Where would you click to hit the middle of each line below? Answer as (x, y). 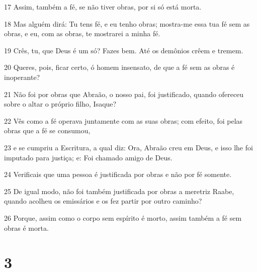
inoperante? (22, 77)
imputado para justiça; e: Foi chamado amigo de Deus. (88, 157)
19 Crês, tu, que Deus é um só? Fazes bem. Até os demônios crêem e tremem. (124, 50)
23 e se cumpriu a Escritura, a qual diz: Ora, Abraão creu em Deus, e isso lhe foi (128, 147)
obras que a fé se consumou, (47, 130)
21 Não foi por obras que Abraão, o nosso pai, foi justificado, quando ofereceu (124, 94)
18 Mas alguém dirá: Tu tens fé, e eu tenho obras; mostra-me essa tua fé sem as (127, 23)
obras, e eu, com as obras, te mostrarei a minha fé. (82, 33)
